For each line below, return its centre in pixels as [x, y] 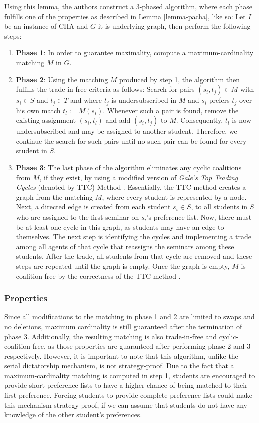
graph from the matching [54, 197]
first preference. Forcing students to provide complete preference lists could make [128, 395]
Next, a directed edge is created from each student [93, 207]
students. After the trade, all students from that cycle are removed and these [134, 256]
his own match [38, 110]
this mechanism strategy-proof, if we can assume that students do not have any [126, 405]
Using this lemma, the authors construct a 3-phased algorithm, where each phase [128, 6]
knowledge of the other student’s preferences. [73, 415]
